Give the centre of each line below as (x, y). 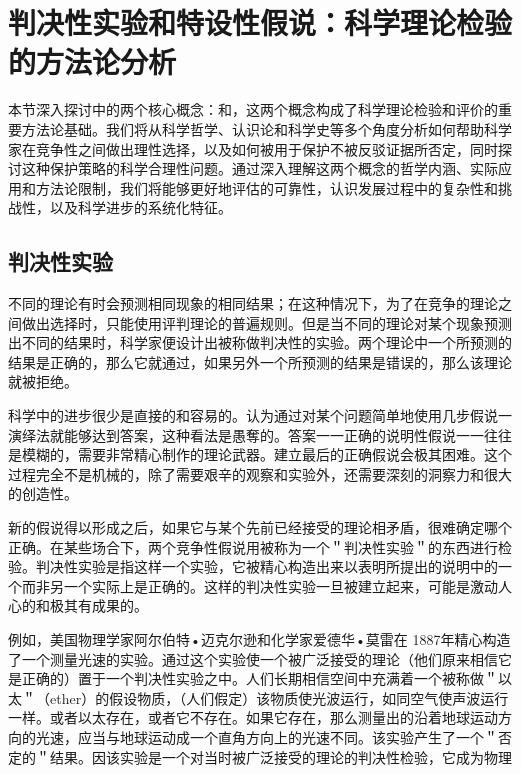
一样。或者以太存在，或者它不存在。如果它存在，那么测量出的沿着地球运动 (253, 717)
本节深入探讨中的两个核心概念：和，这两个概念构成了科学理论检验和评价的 (253, 109)
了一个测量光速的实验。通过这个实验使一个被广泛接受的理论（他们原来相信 (253, 658)
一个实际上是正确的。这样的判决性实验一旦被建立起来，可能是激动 (280, 585)
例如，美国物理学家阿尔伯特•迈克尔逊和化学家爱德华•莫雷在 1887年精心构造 (259, 638)
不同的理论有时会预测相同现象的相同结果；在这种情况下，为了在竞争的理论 (253, 303)
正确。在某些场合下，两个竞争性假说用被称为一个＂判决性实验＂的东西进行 (253, 546)
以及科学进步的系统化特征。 (140, 207)
